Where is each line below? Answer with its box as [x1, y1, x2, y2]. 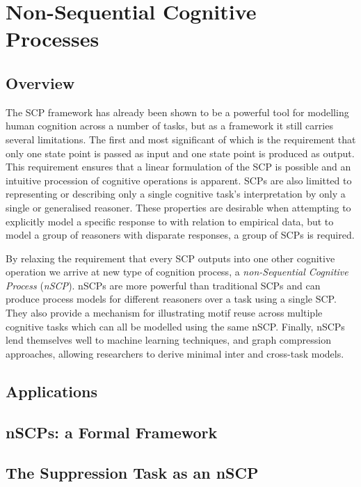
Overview [6, 72, 75, 93]
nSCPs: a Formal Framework [6, 421, 218, 442]
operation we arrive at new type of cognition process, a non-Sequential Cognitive [6, 264, 348, 279]
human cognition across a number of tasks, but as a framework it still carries [6, 118, 333, 133]
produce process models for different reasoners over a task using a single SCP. [6, 292, 337, 306]
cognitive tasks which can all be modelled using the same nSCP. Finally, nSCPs [6, 319, 345, 333]
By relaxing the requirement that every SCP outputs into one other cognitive [6, 250, 335, 265]
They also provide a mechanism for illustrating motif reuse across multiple [6, 305, 323, 320]
